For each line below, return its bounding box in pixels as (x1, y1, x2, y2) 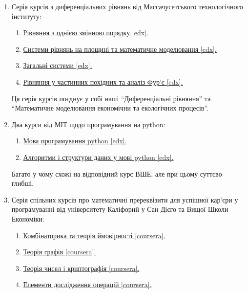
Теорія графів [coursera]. (23, 247, 96, 257)
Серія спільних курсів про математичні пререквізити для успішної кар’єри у (11, 194, 238, 204)
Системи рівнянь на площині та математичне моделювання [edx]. (23, 44, 217, 54)
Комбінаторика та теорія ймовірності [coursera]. (23, 230, 165, 240)
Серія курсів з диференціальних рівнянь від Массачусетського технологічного (11, 1, 243, 11)
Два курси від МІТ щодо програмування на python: (11, 119, 165, 129)
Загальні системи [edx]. (23, 60, 92, 70)
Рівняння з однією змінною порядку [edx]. (23, 27, 148, 38)
